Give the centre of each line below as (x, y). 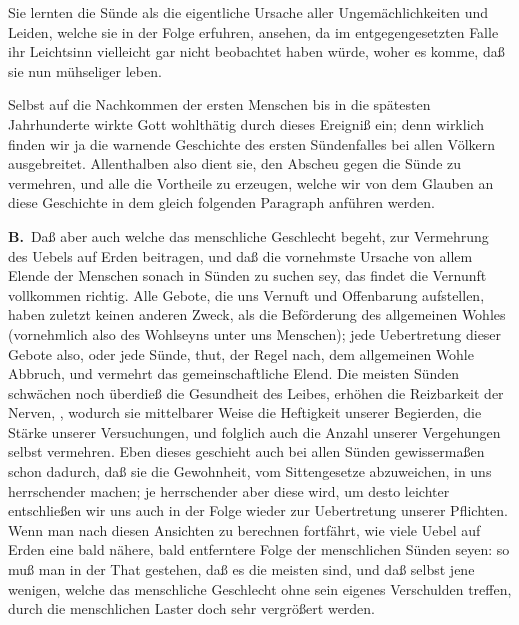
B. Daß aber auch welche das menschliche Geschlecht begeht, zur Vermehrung (248, 235)
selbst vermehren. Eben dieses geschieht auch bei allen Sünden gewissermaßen (246, 451)
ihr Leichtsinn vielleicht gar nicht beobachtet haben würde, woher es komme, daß (256, 51)
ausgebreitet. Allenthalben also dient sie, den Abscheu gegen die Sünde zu (235, 163)
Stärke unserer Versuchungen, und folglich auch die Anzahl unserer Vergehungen (254, 431)
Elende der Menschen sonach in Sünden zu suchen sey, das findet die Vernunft (247, 275)
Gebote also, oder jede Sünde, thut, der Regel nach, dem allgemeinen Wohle (241, 353)
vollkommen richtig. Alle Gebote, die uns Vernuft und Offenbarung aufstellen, (246, 294)
